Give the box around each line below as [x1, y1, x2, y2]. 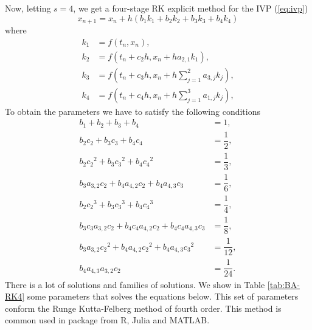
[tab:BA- [267, 278, 300, 290]
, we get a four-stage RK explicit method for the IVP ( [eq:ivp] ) [73, 2, 308, 14]
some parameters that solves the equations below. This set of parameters [27, 290, 299, 303]
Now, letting [5, 2, 51, 14]
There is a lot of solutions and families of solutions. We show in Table [5, 278, 265, 290]
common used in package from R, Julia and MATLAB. [5, 314, 210, 326]
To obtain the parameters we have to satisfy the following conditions [5, 105, 260, 117]
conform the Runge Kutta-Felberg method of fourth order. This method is [5, 301, 282, 314]
